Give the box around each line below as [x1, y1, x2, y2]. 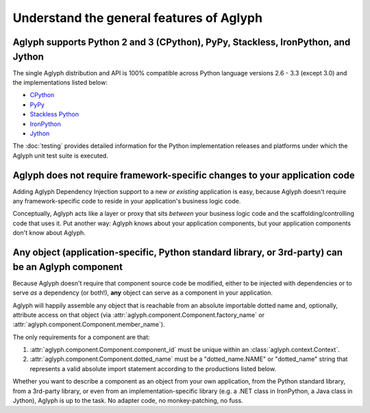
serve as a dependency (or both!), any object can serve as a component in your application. [12, 288, 273, 297]
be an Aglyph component [12, 261, 123, 273]
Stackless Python [29, 110, 79, 118]
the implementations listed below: [12, 79, 108, 87]
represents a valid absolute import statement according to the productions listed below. [29, 364, 277, 373]
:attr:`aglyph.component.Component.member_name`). [12, 321, 165, 329]
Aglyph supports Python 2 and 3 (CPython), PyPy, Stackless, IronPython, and [12, 36, 351, 48]
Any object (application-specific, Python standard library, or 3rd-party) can [12, 247, 343, 258]
